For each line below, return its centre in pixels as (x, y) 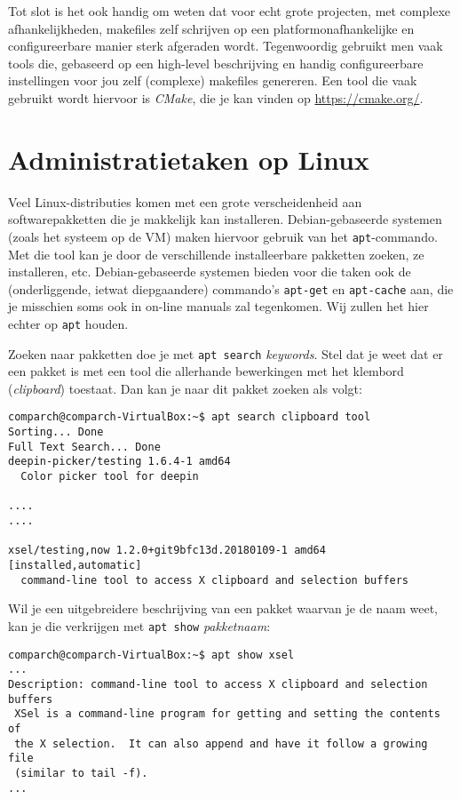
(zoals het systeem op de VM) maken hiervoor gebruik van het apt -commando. (223, 236)
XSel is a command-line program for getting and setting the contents (227, 714)
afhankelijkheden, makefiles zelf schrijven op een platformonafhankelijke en (211, 28)
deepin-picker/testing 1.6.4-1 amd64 (119, 462)
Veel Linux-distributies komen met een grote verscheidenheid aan (185, 201)
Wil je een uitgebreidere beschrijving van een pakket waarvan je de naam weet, (223, 608)
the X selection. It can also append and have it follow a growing (221, 743)
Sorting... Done (56, 432)
